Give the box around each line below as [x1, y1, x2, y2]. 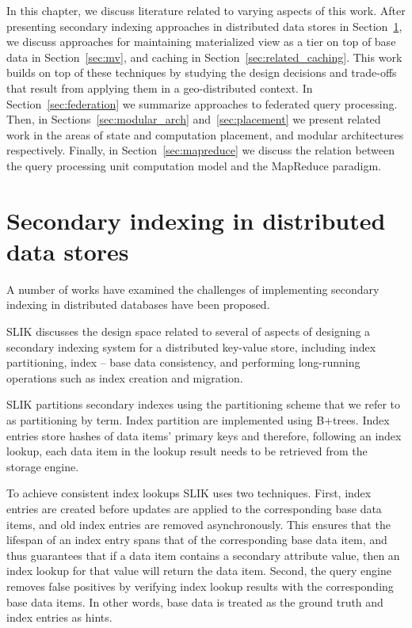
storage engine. [6, 458, 79, 474]
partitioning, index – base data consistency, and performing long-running [6, 354, 360, 371]
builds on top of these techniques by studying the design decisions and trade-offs [6, 64, 397, 81]
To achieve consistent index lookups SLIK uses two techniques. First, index [6, 485, 372, 501]
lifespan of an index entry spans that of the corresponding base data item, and [6, 531, 387, 548]
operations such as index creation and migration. [6, 369, 243, 386]
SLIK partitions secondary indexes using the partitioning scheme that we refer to [6, 396, 400, 413]
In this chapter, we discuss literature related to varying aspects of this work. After [6, 2, 406, 18]
